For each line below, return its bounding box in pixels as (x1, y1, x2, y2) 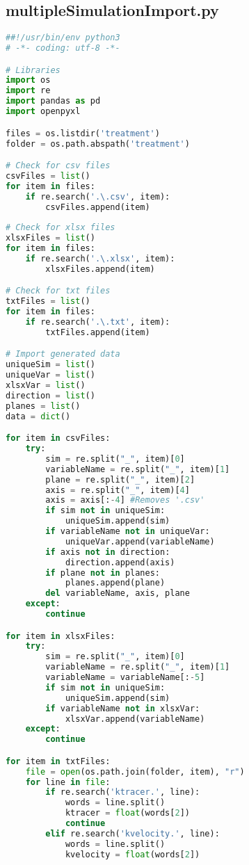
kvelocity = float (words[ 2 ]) (65, 849, 200, 859)
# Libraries (6, 65, 61, 75)
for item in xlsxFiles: (6, 631, 115, 641)
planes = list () (6, 401, 81, 411)
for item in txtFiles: (6, 756, 111, 766)
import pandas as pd (6, 96, 101, 106)
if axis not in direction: (45, 547, 170, 557)
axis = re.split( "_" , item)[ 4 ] (45, 485, 190, 495)
